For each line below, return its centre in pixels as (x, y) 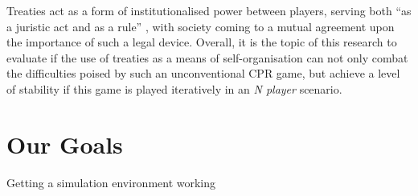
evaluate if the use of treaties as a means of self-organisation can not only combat (207, 57)
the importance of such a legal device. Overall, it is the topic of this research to (202, 42)
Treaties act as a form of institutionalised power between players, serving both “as (209, 10)
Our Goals (65, 144)
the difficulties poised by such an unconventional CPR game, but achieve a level (203, 73)
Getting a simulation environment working (111, 182)
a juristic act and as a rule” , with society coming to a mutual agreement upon (201, 26)
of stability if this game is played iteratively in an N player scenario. (174, 88)
